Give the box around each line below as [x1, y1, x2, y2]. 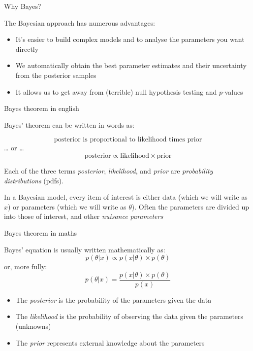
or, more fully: [4, 261, 47, 272]
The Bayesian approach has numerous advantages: [4, 17, 156, 28]
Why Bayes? [4, 1, 41, 11]
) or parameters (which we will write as [8, 201, 126, 211]
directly [15, 43, 39, 54]
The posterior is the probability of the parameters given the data [15, 294, 212, 305]
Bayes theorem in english [4, 103, 79, 113]
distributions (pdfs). [4, 175, 63, 185]
